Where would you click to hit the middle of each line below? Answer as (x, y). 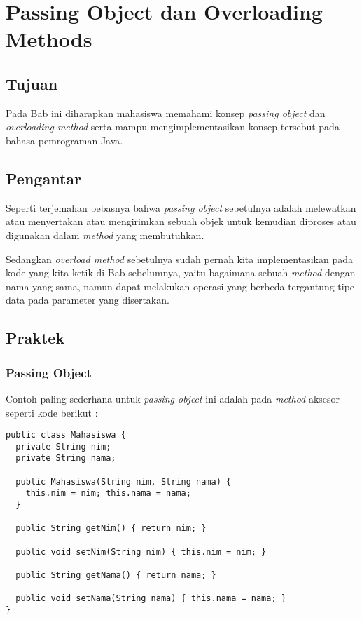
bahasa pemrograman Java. (64, 140)
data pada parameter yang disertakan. (88, 300)
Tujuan (32, 83)
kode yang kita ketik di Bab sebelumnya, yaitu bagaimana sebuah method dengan (181, 272)
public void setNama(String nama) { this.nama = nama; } (151, 599)
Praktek (35, 338)
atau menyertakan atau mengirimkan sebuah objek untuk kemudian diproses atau (181, 221)
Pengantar (43, 178)
